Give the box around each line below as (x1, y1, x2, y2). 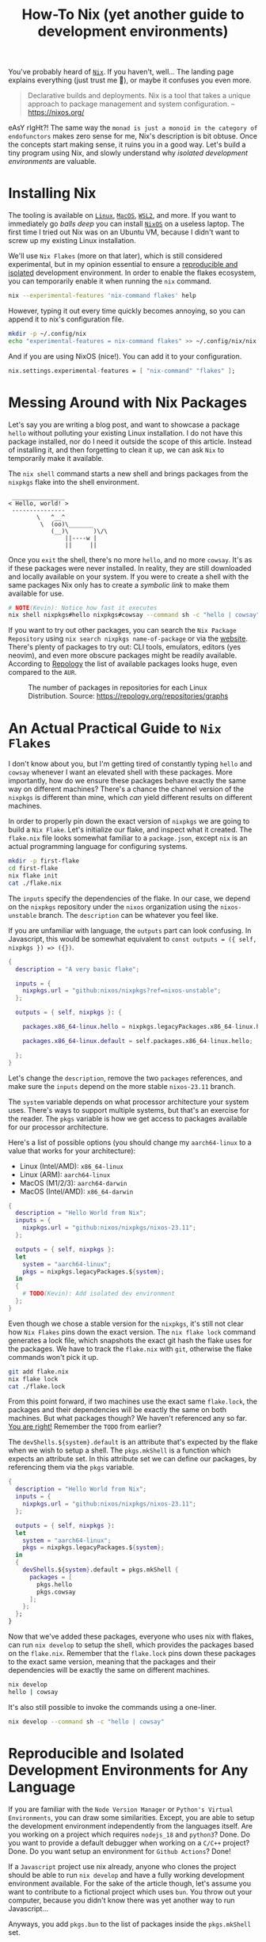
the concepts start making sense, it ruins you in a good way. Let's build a (8, 140, 246, 150)
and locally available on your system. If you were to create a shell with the (8, 572, 249, 581)
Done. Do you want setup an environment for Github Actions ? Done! (8, 1846, 231, 1856)
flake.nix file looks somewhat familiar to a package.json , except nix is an (8, 833, 248, 843)
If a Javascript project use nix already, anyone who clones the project (8, 1861, 237, 1871)
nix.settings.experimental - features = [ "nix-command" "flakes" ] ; (8, 367, 236, 375)
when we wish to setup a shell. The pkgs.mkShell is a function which (8, 1445, 231, 1455)
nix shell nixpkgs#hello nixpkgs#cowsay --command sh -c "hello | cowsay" (8, 611, 260, 619)
